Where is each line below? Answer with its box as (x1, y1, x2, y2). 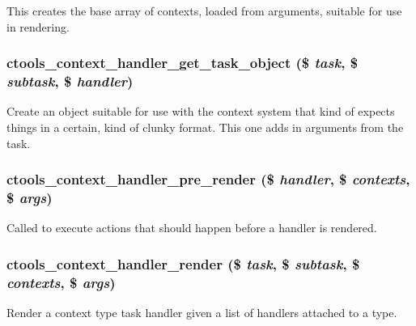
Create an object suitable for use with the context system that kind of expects (6, 103, 395, 120)
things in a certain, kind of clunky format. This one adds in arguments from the (6, 118, 404, 135)
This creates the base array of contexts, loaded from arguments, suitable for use (6, 2, 402, 19)
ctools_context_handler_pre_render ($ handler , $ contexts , (6, 169, 410, 189)
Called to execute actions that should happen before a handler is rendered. (6, 219, 377, 236)
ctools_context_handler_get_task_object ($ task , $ (6, 53, 359, 73)
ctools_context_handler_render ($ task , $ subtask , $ (6, 253, 360, 273)
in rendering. (6, 18, 70, 35)
